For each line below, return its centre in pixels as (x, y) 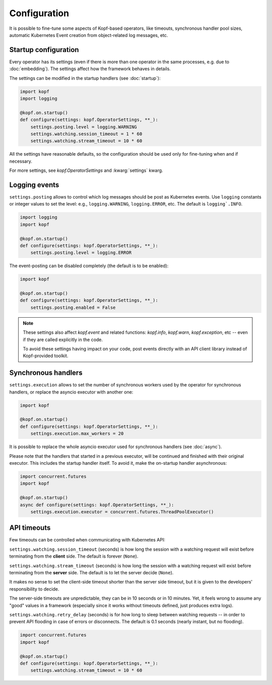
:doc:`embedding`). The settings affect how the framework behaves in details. (90, 69)
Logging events (34, 185)
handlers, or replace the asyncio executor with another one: (71, 392)
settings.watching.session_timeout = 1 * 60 (86, 134)
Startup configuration (44, 50)
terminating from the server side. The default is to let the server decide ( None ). (91, 573)
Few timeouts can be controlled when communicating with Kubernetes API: (87, 540)
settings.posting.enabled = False (73, 307)
